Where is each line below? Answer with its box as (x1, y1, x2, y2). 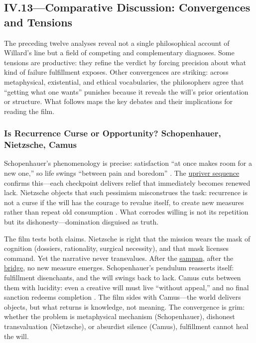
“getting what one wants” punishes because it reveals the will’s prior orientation (4, 86, 249, 97)
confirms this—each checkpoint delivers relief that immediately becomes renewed (4, 177, 251, 188)
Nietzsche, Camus (4, 138, 77, 151)
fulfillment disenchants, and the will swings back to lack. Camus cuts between (4, 272, 241, 283)
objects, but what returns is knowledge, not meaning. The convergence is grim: (4, 301, 245, 312)
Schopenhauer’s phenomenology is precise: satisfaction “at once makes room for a (4, 158, 252, 168)
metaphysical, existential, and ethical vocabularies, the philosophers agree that (4, 76, 244, 87)
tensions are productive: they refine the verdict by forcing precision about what (4, 57, 246, 67)
